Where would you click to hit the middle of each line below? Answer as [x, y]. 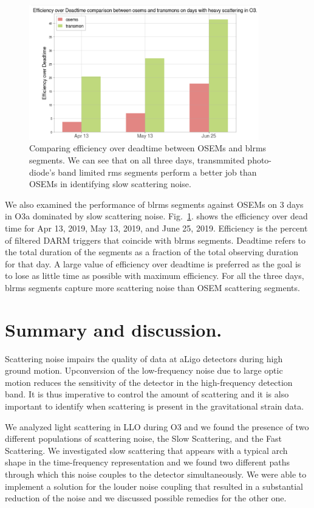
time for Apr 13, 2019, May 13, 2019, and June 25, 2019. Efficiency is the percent [156, 228]
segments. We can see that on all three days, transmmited [137, 160]
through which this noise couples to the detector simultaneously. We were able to [156, 474]
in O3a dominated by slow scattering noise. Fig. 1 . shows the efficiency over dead [156, 216]
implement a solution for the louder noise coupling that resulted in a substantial [154, 486]
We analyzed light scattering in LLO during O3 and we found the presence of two [157, 426]
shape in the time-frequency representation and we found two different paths [147, 462]
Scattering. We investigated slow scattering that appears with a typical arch [146, 450]
